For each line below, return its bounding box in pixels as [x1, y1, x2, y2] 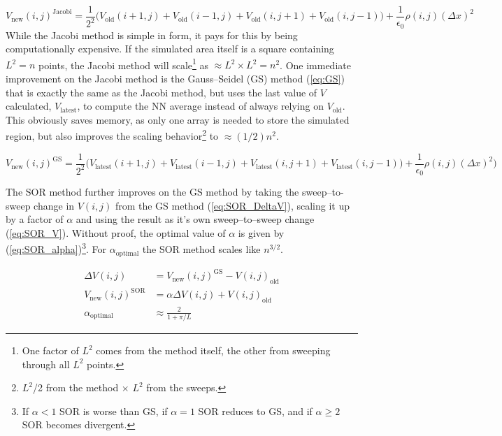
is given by [238, 225, 285, 240]
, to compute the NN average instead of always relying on [77, 99, 324, 113]
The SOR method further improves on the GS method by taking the [6, 184, 299, 199]
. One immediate [280, 57, 351, 72]
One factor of [22, 343, 79, 358]
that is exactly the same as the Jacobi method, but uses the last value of [6, 85, 317, 99]
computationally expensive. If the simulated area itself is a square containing [6, 41, 334, 56]
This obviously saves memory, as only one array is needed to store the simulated [6, 112, 350, 126]
